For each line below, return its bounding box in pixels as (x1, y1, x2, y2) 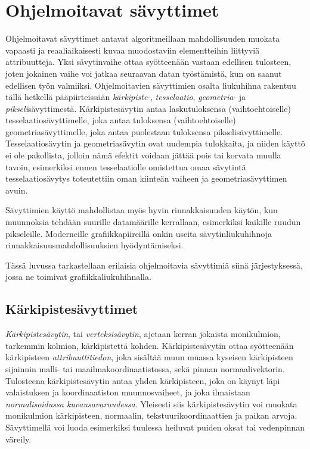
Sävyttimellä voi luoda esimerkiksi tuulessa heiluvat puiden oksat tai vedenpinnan (5, 420, 305, 433)
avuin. (5, 183, 28, 196)
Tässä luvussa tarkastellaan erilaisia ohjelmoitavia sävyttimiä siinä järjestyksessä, (5, 258, 303, 271)
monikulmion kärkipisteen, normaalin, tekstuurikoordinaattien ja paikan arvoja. (5, 409, 297, 422)
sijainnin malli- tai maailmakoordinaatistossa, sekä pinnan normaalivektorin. (5, 362, 285, 375)
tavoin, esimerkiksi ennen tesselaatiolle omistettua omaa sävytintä (5, 160, 246, 173)
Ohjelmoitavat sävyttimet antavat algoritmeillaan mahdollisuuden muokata (5, 32, 280, 45)
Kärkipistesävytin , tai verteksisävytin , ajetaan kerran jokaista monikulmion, (5, 328, 281, 340)
